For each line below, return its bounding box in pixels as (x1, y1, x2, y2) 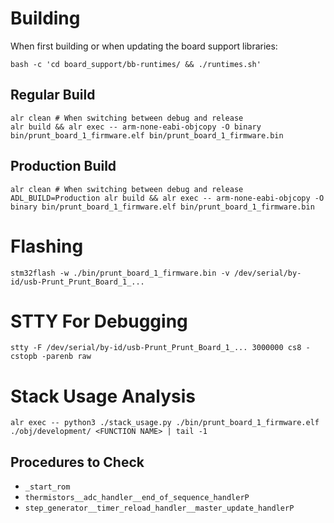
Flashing (10, 235, 84, 257)
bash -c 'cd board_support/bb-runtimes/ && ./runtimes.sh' (10, 59, 262, 69)
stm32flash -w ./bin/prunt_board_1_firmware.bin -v (10, 268, 230, 278)
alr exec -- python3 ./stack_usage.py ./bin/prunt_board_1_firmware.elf (10, 418, 320, 428)
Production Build (10, 158, 117, 175)
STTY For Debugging (10, 310, 188, 332)
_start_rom (24, 482, 71, 492)
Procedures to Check (10, 453, 145, 471)
